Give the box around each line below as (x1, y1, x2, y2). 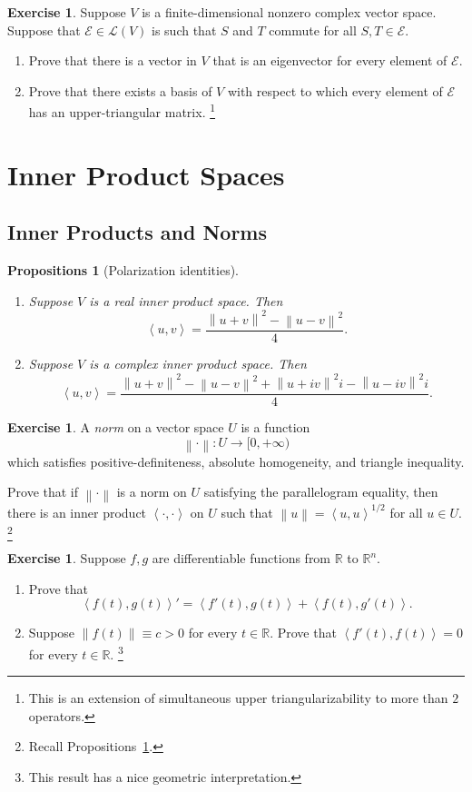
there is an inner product (7, 502, 147, 521)
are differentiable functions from (152, 549, 331, 568)
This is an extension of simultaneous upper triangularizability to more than (28, 688, 448, 708)
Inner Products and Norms (7, 218, 267, 246)
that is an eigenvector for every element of (212, 51, 447, 70)
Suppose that (7, 20, 81, 39)
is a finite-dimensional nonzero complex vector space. (142, 3, 437, 21)
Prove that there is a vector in (28, 51, 197, 70)
